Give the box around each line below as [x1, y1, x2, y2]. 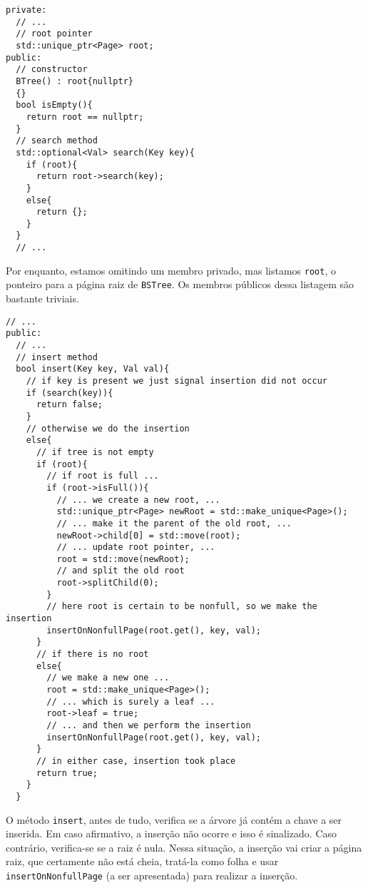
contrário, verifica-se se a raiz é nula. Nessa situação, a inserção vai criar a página [6, 839, 362, 854]
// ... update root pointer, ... [56, 542, 215, 553]
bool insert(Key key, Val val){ [16, 364, 170, 374]
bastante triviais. [6, 291, 79, 306]
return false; [36, 399, 103, 410]
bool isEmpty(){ [16, 100, 93, 111]
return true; [36, 767, 98, 778]
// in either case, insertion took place [36, 755, 236, 766]
